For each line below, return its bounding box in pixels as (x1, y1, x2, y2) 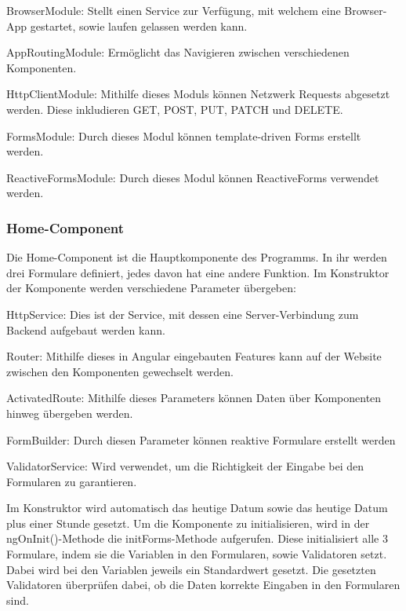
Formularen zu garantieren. (6, 473, 137, 489)
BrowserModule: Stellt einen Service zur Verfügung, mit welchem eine (6, 2, 341, 18)
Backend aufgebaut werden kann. (6, 321, 165, 338)
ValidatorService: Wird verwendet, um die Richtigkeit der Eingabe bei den (6, 458, 364, 474)
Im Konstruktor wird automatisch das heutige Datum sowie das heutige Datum (6, 499, 388, 516)
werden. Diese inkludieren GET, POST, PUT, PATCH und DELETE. (6, 101, 343, 117)
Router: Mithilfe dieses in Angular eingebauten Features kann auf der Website (6, 348, 382, 364)
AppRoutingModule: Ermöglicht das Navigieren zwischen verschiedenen (6, 44, 350, 60)
